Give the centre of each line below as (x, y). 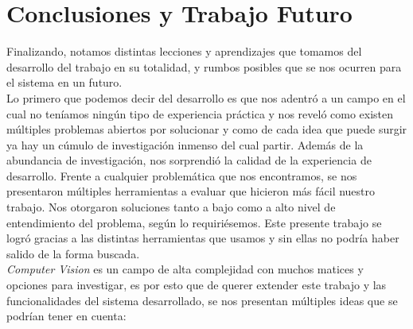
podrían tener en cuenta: (66, 316)
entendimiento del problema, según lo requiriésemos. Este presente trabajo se (194, 222)
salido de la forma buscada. (73, 253)
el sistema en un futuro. (64, 82)
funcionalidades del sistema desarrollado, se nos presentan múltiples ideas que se (202, 300)
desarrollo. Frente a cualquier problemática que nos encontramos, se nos (182, 175)
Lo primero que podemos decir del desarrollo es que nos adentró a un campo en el (206, 97)
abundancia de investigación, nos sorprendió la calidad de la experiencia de (189, 160)
